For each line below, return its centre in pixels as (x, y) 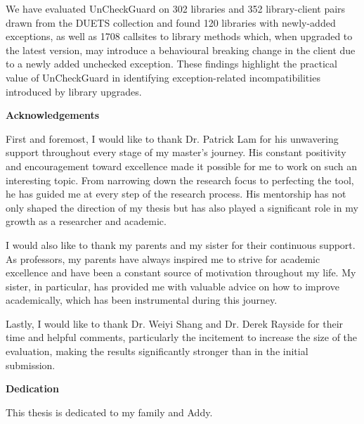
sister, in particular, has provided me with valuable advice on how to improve (173, 286)
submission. (31, 365)
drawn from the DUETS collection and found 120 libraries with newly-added (171, 22)
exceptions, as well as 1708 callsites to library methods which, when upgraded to (179, 36)
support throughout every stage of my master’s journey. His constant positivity (176, 152)
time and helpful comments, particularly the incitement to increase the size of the (182, 337)
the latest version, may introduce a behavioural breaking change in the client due (181, 50)
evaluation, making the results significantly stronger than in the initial (157, 351)
